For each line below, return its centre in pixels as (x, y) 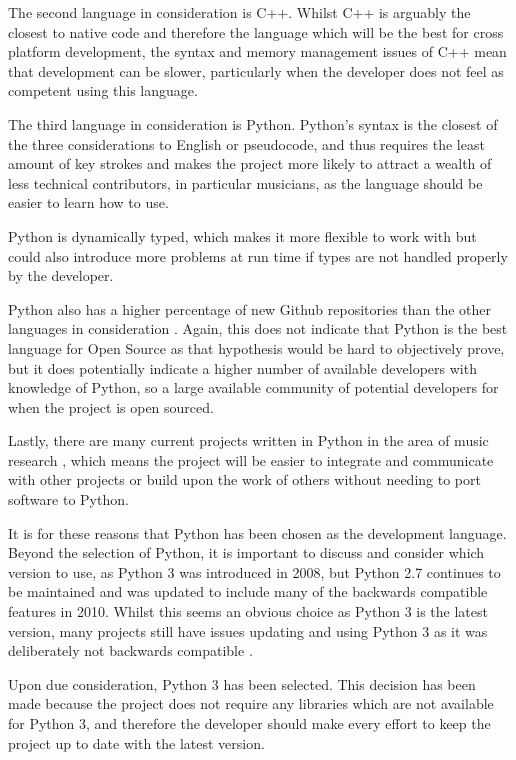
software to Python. (68, 499)
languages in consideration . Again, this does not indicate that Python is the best (258, 328)
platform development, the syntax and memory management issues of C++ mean (257, 51)
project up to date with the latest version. (136, 742)
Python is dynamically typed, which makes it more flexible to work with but (242, 235)
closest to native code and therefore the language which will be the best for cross (256, 31)
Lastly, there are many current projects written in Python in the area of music (248, 440)
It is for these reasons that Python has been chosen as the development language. (257, 532)
